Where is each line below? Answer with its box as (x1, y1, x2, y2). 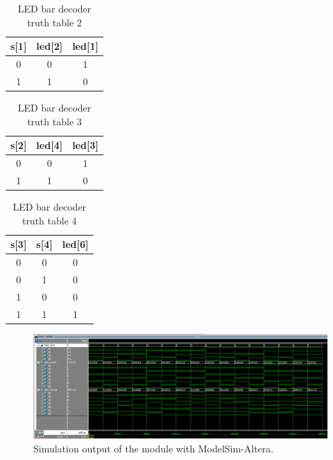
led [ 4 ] (36, 138, 63, 152)
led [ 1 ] (72, 39, 99, 53)
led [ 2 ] (36, 39, 63, 53)
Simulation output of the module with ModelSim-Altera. (33, 441, 274, 455)
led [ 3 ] (72, 138, 99, 152)
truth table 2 (27, 15, 82, 29)
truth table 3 (27, 114, 82, 128)
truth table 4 (22, 213, 77, 227)
